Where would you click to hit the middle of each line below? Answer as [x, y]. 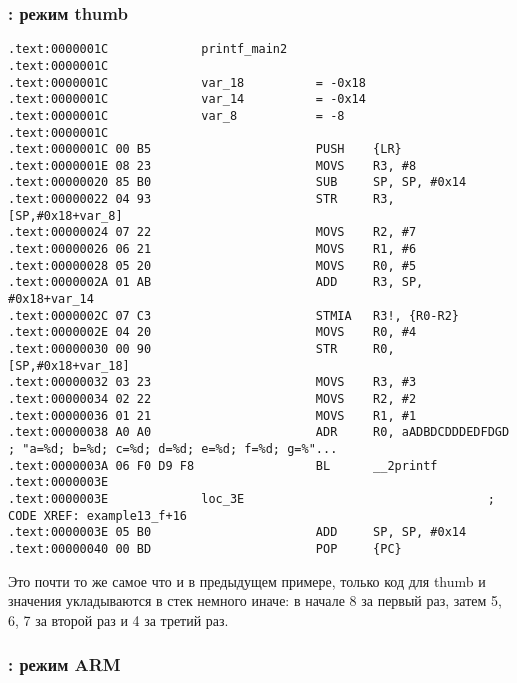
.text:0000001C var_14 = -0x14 [187, 99]
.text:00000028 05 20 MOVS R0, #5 [212, 265]
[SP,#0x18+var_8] [65, 215]
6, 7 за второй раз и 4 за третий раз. [118, 619]
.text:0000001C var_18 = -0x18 [187, 82]
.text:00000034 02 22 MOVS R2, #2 [212, 399]
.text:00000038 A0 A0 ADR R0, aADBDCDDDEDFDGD [259, 432]
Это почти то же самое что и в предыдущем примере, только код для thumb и [247, 580]
